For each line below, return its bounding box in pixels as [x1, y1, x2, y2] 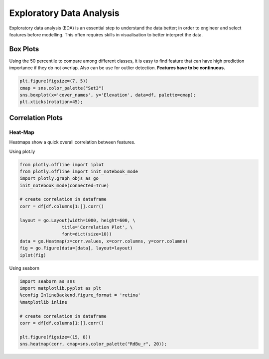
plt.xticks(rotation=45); [19, 99, 83, 105]
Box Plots [9, 45, 39, 53]
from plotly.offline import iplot [19, 162, 104, 167]
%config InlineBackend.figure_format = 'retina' [19, 292, 141, 298]
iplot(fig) [19, 252, 46, 258]
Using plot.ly [9, 148, 35, 154]
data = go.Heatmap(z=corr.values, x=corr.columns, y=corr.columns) [19, 238, 188, 244]
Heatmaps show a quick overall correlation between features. [9, 139, 135, 145]
